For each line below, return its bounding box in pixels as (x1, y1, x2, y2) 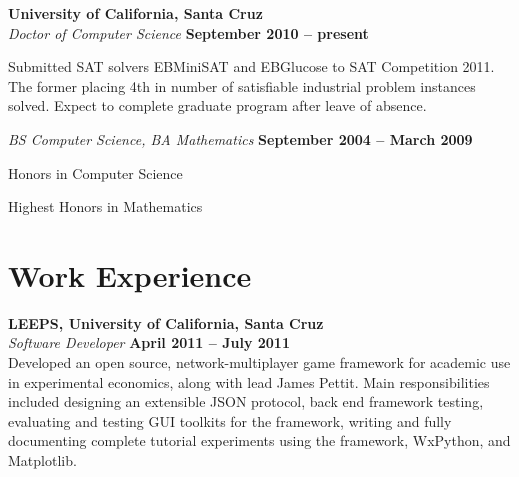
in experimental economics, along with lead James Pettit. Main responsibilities (8, 371, 490, 392)
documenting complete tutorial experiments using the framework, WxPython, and (8, 430, 511, 451)
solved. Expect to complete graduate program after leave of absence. (8, 95, 427, 116)
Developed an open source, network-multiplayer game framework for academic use (8, 352, 511, 373)
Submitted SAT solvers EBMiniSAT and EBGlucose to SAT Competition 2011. (8, 56, 495, 77)
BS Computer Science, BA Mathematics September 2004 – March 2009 (8, 128, 473, 149)
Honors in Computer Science (8, 162, 183, 183)
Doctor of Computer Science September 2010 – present (8, 22, 369, 43)
